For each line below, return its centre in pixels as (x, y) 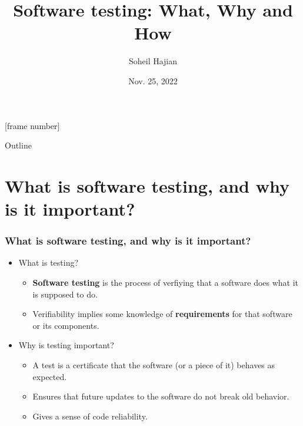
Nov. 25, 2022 (153, 80)
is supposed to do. (65, 294)
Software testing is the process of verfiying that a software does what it (166, 283)
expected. (50, 376)
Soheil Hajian (153, 61)
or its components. (66, 325)
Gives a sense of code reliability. (90, 416)
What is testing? (49, 262)
